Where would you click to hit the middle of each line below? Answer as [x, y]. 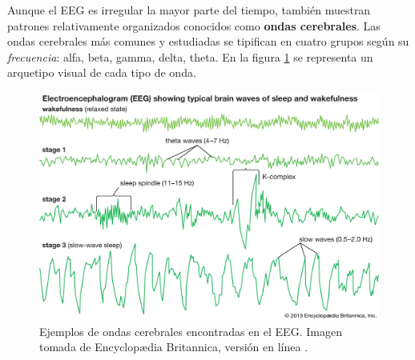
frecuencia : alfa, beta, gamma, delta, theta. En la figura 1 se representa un [190, 56]
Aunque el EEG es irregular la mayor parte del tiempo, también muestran [189, 10]
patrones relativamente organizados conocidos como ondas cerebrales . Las [194, 25]
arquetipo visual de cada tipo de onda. [102, 72]
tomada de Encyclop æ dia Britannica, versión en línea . [174, 347]
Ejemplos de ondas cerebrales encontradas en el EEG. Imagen [191, 331]
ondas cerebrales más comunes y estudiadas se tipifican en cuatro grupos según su [208, 41]
